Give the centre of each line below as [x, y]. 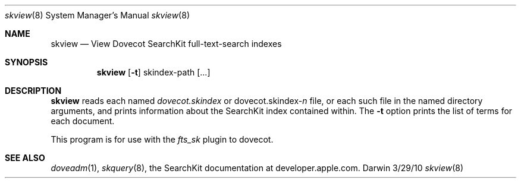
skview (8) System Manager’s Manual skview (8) [97, 15]
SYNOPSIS [26, 62]
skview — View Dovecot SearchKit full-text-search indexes [166, 44]
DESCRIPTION [33, 91]
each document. [83, 121]
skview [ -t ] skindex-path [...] [153, 72]
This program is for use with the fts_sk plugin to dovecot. [162, 139]
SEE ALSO [25, 158]
